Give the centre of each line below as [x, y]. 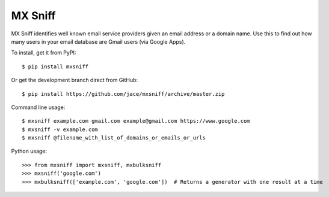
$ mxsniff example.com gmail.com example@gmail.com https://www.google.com [136, 121]
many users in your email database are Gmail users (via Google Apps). [98, 41]
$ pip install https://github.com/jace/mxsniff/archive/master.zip [123, 94]
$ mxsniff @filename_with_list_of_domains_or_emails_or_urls [114, 138]
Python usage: [29, 151]
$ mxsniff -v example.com [60, 129]
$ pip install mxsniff [55, 66]
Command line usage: [38, 107]
